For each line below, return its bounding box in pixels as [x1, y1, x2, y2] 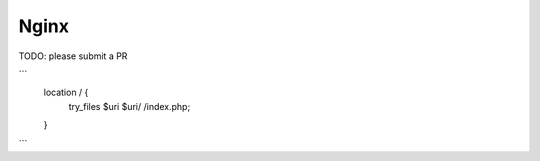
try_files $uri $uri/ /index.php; [68, 100, 191, 112]
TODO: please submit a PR [18, 50, 128, 62]
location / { [43, 86, 89, 99]
